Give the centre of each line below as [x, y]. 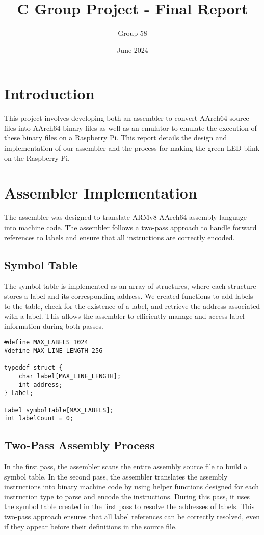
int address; [41, 385]
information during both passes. [54, 326]
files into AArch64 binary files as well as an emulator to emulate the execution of [130, 128]
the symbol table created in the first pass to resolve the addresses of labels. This [129, 506]
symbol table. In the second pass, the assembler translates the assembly [116, 476]
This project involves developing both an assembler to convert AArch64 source [127, 118]
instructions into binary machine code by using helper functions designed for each [131, 486]
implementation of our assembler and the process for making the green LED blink [132, 148]
